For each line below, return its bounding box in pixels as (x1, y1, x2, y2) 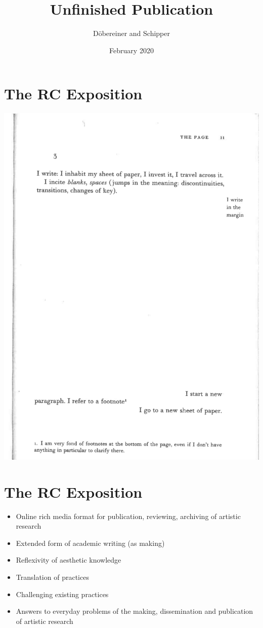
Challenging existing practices (16, 588, 109, 599)
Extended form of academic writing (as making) (16, 537, 165, 548)
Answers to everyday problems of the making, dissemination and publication (16, 606, 253, 616)
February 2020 (109, 45, 154, 55)
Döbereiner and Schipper (93, 28, 170, 39)
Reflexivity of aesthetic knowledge (16, 555, 121, 565)
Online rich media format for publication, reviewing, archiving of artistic (16, 510, 241, 521)
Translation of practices (16, 571, 89, 582)
